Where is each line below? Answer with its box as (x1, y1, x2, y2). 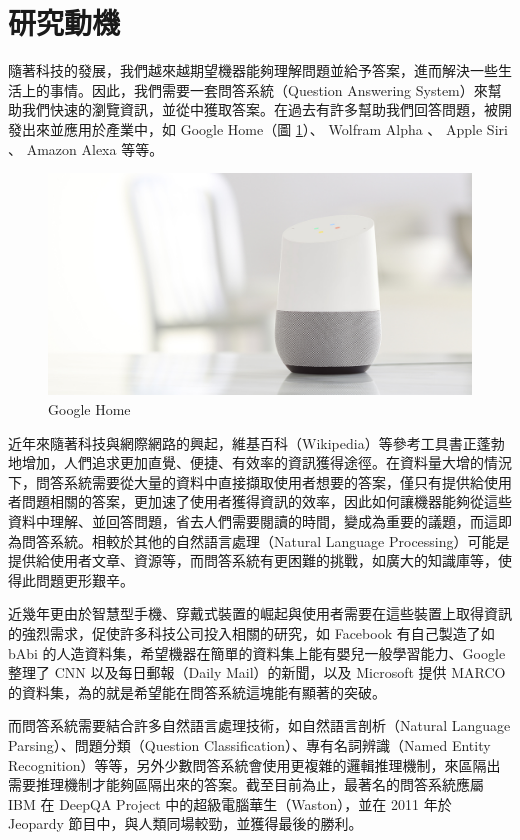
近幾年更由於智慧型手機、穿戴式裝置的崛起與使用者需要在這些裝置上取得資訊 (8, 603, 512, 624)
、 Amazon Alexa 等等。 (8, 138, 164, 159)
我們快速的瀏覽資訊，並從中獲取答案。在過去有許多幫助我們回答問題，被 (21, 99, 498, 120)
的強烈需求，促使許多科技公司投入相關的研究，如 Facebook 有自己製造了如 (8, 622, 495, 643)
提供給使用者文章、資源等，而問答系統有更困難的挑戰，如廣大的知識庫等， (8, 550, 498, 571)
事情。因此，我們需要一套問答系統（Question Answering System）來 (49, 79, 488, 100)
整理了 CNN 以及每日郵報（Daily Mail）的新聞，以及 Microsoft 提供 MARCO (8, 662, 506, 683)
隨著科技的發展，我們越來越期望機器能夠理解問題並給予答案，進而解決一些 (8, 60, 498, 81)
